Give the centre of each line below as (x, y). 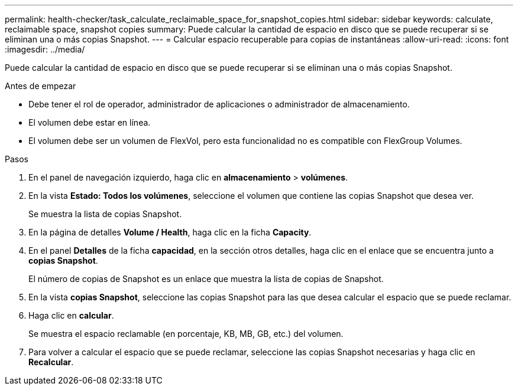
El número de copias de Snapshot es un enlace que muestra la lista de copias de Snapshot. (206, 279)
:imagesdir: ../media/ (45, 49)
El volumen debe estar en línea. (90, 122)
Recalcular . (51, 362)
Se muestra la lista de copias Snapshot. (105, 214)
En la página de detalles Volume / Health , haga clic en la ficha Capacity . (170, 232)
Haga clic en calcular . (71, 315)
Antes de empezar (41, 86)
